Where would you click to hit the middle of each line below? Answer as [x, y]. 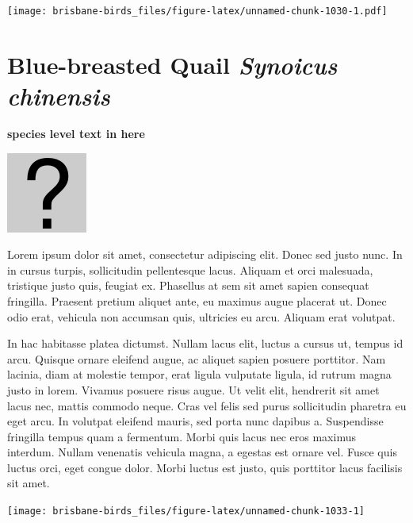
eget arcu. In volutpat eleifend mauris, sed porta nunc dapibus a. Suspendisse [195, 421]
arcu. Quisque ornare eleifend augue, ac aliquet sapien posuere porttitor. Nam [197, 358]
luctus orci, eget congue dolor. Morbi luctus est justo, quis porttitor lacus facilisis [205, 467]
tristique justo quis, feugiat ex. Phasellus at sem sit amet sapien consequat [188, 285]
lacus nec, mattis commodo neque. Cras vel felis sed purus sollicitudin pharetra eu [207, 405]
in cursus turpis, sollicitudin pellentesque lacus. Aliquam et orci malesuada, [190, 269]
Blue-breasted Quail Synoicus [172, 64]
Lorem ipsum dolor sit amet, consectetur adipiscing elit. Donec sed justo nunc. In [205, 254]
